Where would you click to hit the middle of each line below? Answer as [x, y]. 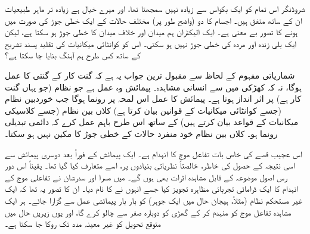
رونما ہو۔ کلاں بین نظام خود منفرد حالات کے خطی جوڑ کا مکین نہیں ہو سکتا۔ [141, 133]
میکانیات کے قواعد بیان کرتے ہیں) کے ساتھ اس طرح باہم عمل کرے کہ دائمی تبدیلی [152, 122]
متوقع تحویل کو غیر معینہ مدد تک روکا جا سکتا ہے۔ [83, 224]
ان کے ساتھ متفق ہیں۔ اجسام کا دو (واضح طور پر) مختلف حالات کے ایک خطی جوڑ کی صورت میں [154, 20]
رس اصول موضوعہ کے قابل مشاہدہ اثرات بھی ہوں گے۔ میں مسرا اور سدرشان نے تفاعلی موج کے [146, 177]
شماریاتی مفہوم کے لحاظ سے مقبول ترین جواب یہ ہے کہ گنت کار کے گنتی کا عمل [150, 75]
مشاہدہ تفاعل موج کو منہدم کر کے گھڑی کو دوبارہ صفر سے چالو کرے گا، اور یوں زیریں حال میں [148, 212]
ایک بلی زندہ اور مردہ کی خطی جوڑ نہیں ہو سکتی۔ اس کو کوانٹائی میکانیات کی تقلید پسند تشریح [151, 43]
